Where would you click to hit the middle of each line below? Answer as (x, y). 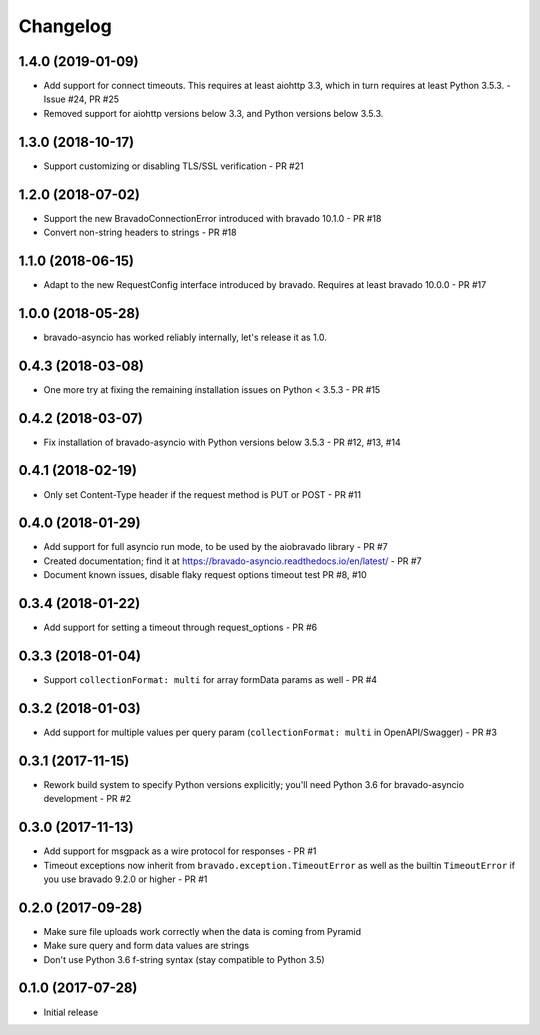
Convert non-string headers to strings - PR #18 (140, 232)
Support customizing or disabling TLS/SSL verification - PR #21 (173, 166)
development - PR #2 (87, 799)
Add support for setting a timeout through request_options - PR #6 (180, 627)
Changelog (65, 26)
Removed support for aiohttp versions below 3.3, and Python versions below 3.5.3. (213, 113)
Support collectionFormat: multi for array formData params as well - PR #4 (210, 680)
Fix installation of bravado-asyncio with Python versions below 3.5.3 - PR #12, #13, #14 (222, 442)
